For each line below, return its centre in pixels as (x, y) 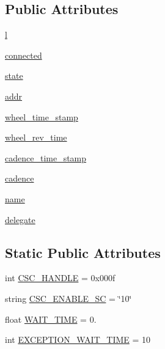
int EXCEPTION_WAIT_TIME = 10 (78, 340)
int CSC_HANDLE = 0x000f (60, 278)
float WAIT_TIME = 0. (51, 319)
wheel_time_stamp (42, 116)
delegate (20, 219)
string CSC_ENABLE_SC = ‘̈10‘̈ (68, 298)
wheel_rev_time (36, 137)
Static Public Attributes (83, 252)
